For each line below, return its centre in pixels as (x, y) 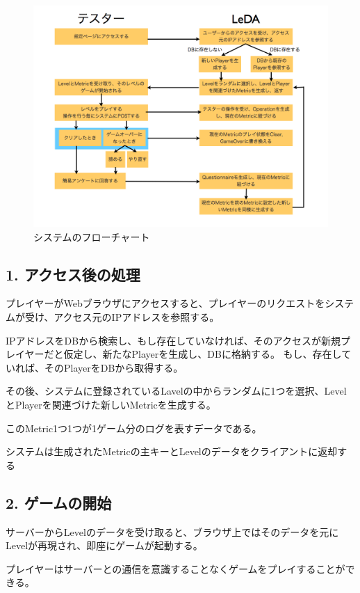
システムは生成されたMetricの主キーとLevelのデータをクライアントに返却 (172, 451)
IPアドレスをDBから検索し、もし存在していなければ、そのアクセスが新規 (173, 340)
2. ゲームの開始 (59, 502)
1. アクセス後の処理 (73, 274)
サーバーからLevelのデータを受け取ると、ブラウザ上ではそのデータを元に (172, 531)
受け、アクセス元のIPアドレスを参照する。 (122, 316)
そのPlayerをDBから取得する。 (114, 367)
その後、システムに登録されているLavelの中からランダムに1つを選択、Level (176, 391)
